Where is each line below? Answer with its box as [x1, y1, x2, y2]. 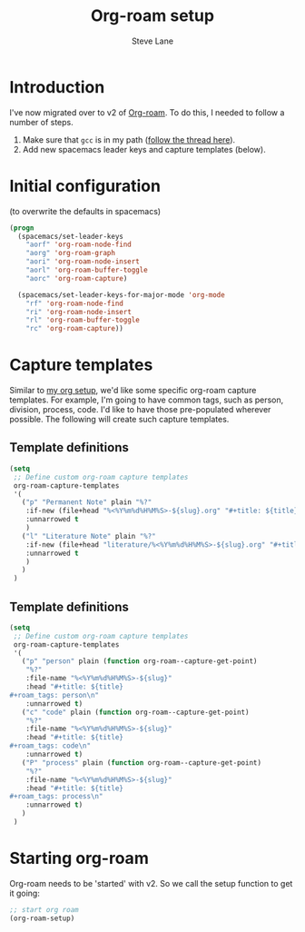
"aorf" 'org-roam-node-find [25, 240, 132, 250]
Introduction [9, 76, 105, 97]
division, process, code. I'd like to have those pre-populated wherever [9, 404, 271, 415]
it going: [9, 887, 41, 898]
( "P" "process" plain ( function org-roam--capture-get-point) [21, 758, 261, 768]
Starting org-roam [9, 848, 150, 868]
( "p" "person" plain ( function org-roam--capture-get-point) [21, 657, 258, 666]
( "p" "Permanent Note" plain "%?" [21, 498, 152, 507]
